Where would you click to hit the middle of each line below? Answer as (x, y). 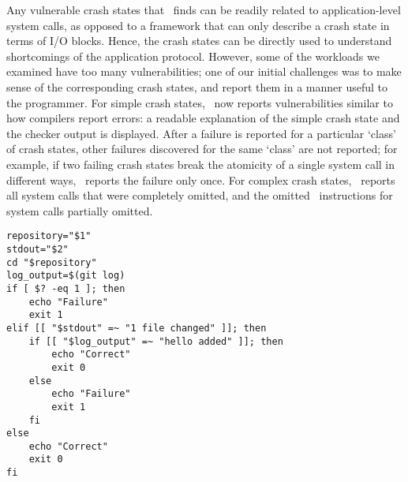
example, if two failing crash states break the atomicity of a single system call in (201, 164)
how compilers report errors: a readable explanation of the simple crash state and (203, 118)
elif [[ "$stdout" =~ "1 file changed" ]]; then (137, 328)
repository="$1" (49, 236)
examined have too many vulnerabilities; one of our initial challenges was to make (204, 71)
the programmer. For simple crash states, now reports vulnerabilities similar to (200, 102)
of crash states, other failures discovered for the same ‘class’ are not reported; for (202, 149)
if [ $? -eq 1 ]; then (66, 288)
